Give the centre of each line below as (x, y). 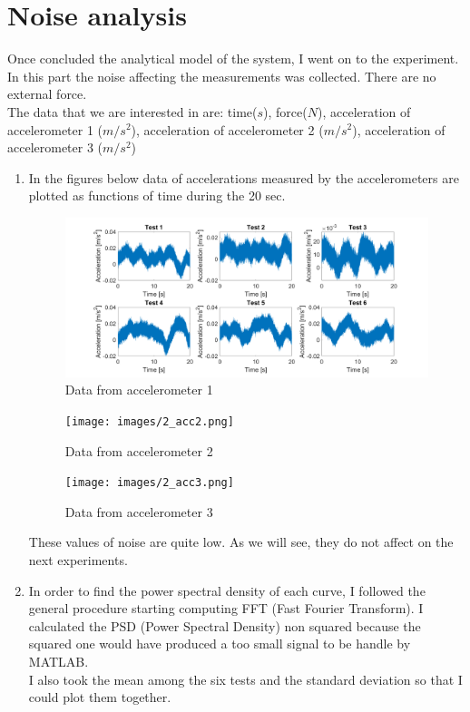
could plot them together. (100, 697)
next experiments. (78, 560)
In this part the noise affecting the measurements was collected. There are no (222, 76)
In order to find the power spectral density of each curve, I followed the (227, 590)
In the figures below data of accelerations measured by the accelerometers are (244, 177)
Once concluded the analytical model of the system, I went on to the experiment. (233, 59)
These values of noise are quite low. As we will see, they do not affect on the (241, 542)
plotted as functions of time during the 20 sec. (157, 195)
